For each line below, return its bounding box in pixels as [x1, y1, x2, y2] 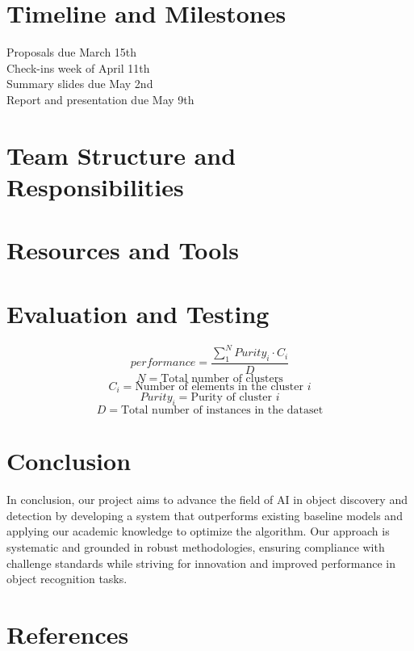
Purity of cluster [190, 392, 273, 404]
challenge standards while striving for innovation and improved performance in [6, 554, 395, 571]
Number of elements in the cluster [135, 380, 303, 393]
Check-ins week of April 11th [6, 59, 150, 76]
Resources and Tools [6, 233, 240, 267]
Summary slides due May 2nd [6, 75, 153, 92]
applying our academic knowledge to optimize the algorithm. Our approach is [6, 523, 390, 540]
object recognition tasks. [6, 570, 128, 587]
